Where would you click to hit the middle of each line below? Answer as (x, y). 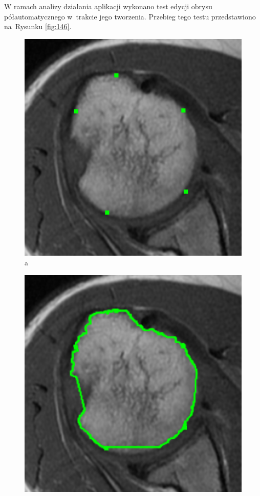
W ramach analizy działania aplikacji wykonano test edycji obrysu (108, 6)
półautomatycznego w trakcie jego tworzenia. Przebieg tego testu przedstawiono (130, 16)
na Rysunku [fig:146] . (38, 26)
